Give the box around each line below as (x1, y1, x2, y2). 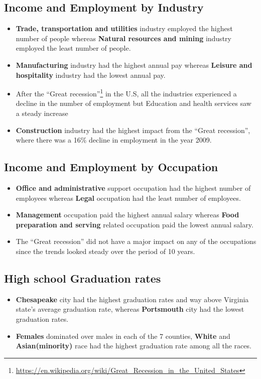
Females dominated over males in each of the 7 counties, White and (16, 330, 230, 341)
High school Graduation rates (4, 270, 161, 286)
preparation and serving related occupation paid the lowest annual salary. (16, 219, 253, 229)
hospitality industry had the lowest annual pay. (16, 69, 166, 80)
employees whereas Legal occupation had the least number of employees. (16, 192, 241, 203)
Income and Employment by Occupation (4, 159, 218, 175)
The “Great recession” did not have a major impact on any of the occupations (16, 236, 256, 246)
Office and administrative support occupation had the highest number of (16, 183, 251, 193)
